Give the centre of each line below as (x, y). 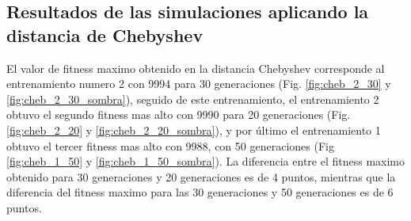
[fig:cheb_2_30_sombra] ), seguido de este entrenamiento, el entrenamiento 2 (193, 99)
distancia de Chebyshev (105, 34)
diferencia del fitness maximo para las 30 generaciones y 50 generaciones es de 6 (200, 192)
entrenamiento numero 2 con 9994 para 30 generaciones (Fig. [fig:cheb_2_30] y (199, 84)
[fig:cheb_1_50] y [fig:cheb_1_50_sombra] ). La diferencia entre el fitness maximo (206, 161)
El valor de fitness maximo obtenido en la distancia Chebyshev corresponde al (196, 68)
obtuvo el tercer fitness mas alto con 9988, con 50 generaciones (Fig (170, 145)
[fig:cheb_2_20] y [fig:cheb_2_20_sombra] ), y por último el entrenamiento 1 (194, 130)
